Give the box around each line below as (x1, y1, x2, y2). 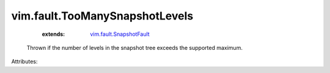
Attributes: (11, 58, 38, 65)
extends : (42, 30, 65, 38)
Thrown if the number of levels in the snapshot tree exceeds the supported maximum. (26, 44, 243, 51)
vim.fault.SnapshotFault (90, 30, 150, 38)
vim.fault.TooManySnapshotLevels (11, 9, 194, 23)
